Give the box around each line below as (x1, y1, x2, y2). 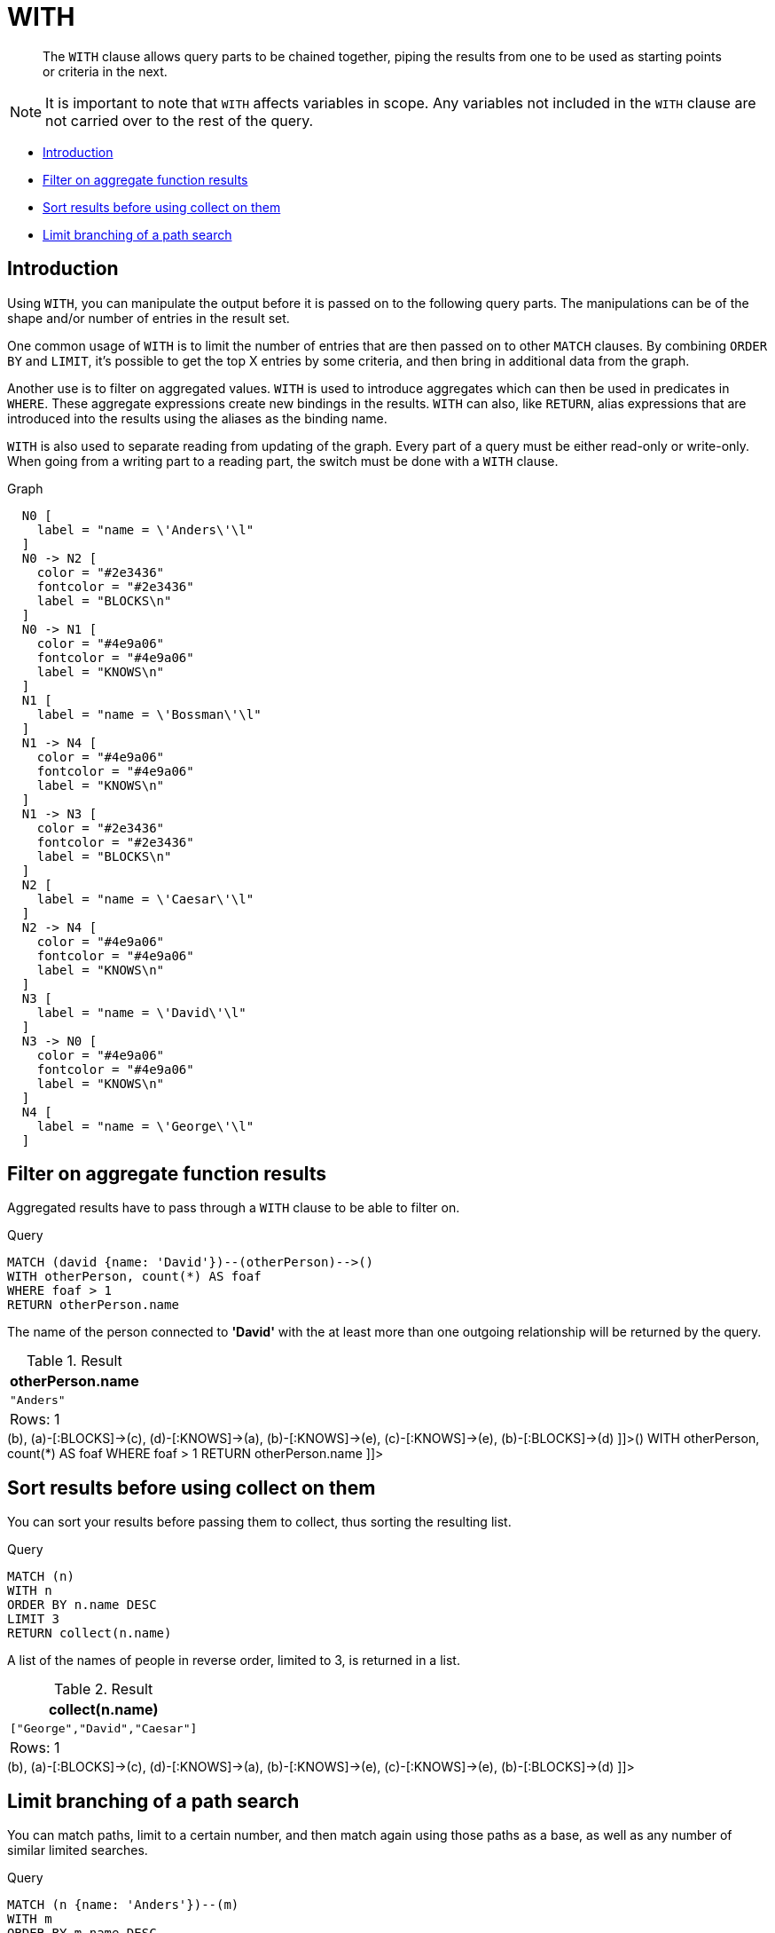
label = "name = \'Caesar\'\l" (36, 891, 254, 906)
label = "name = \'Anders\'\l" (36, 522, 254, 537)
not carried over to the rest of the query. (45, 111, 314, 130)
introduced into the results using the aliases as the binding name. (7, 410, 387, 426)
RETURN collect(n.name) (7, 1626, 172, 1641)
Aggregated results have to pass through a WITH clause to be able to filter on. (7, 1200, 460, 1216)
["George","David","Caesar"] (10, 1722, 198, 1736)
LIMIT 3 (7, 1612, 60, 1627)
